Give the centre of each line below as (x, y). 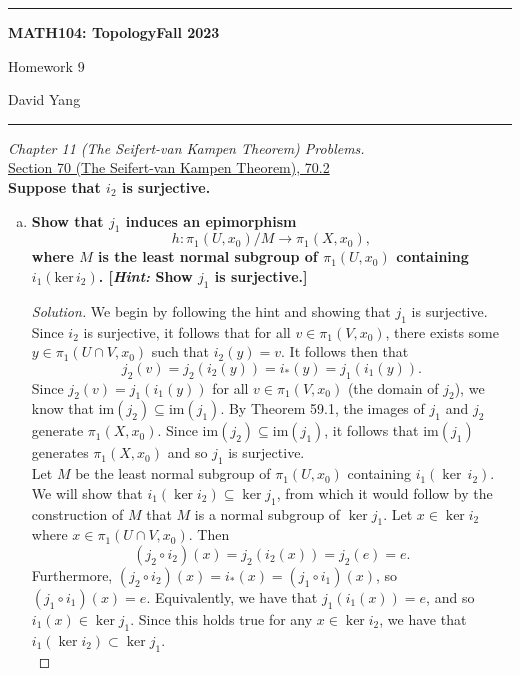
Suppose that (54, 186)
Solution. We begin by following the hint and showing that (211, 310)
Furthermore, (72, 574)
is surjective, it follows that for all (187, 331)
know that (63, 408)
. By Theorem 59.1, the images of (322, 408)
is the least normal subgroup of (208, 256)
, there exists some (442, 331)
